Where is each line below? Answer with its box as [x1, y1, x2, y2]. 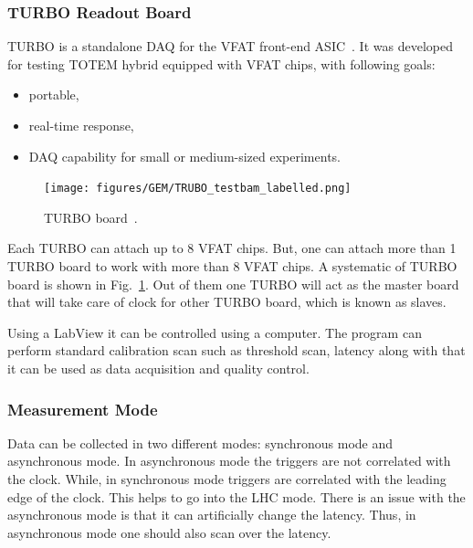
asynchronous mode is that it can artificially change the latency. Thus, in [7, 505, 416, 524]
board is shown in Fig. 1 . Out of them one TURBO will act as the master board [7, 274, 459, 293]
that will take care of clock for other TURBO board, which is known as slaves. [7, 292, 447, 311]
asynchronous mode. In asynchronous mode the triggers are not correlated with [7, 451, 451, 470]
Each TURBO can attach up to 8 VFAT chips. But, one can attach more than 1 [7, 238, 457, 258]
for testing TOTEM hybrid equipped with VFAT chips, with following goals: [7, 54, 436, 73]
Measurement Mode [7, 397, 158, 420]
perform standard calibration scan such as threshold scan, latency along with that [7, 341, 466, 360]
